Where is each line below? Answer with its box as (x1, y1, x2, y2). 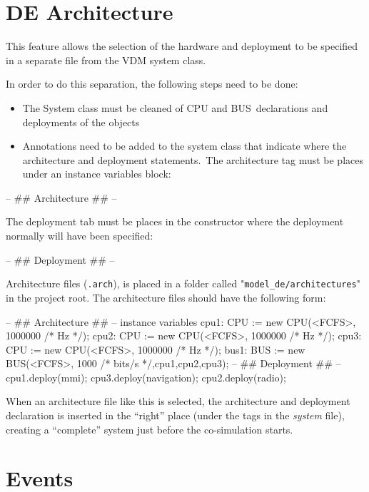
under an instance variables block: (22, 166, 171, 181)
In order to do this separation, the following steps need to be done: (6, 76, 298, 91)
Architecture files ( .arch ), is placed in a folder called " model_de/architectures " (6, 276, 360, 291)
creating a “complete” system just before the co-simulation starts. (6, 421, 293, 436)
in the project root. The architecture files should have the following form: (6, 289, 326, 304)
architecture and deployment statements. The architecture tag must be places (22, 152, 363, 167)
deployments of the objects (22, 114, 140, 129)
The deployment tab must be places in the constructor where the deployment (6, 214, 344, 229)
